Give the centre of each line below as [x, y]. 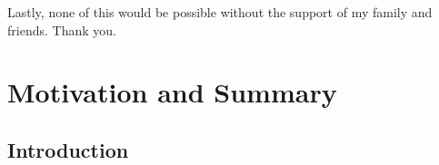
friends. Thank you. [62, 29]
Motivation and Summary [172, 92]
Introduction [68, 149]
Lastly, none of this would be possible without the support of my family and [220, 12]
